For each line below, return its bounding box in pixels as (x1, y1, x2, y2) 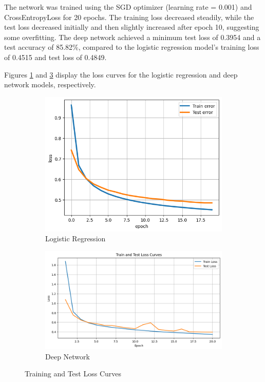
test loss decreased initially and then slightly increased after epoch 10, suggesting (4, 22, 259, 32)
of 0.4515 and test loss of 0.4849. (4, 51, 107, 62)
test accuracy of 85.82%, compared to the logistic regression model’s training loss (4, 42, 259, 52)
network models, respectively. (4, 79, 96, 90)
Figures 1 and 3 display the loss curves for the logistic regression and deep (4, 69, 238, 80)
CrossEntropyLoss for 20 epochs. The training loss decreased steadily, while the (4, 11, 254, 22)
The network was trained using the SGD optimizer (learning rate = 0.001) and (4, 2, 252, 12)
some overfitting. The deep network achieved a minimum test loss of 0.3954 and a (4, 31, 261, 42)
